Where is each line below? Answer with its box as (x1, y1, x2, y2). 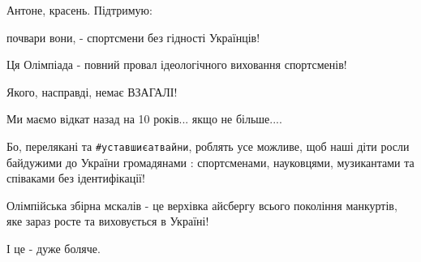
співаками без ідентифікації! (6, 170, 145, 187)
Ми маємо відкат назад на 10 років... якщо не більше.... (6, 110, 282, 127)
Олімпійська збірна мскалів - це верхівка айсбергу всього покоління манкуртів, (6, 196, 397, 213)
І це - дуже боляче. (6, 240, 101, 256)
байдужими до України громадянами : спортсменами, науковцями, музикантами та (6, 153, 415, 170)
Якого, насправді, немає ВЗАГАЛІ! (6, 83, 178, 100)
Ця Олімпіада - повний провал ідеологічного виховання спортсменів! (6, 56, 347, 73)
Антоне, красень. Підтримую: (6, 2, 153, 18)
